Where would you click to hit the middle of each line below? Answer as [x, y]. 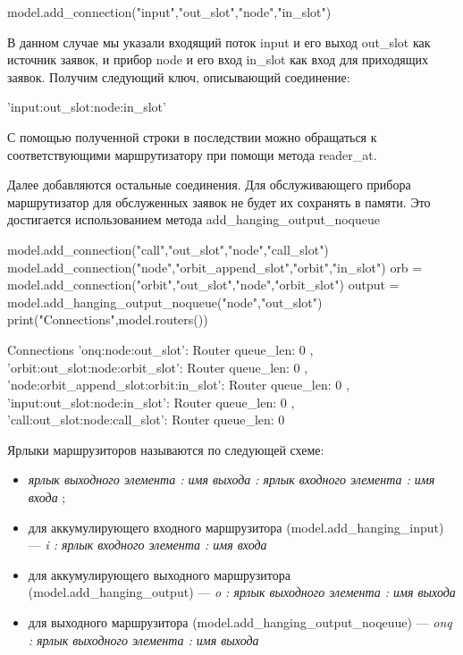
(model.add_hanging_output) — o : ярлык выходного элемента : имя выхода [242, 592]
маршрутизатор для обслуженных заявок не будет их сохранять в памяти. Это [219, 202]
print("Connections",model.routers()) [108, 319]
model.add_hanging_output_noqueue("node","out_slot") [165, 302]
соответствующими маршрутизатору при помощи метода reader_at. [192, 154]
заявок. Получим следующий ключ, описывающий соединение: [179, 76]
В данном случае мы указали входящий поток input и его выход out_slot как [219, 42]
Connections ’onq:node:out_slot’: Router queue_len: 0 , [160, 349]
